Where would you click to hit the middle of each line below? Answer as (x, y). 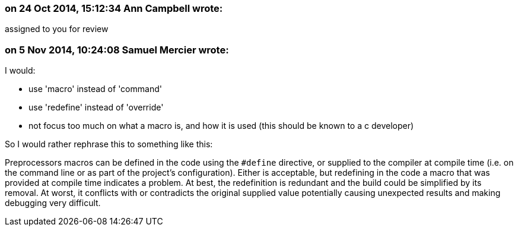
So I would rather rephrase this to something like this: (109, 144)
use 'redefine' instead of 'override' (96, 107)
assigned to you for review (57, 29)
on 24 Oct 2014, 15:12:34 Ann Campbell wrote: (114, 8)
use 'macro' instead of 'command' (95, 89)
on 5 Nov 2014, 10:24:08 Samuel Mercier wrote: (117, 50)
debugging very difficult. (53, 203)
